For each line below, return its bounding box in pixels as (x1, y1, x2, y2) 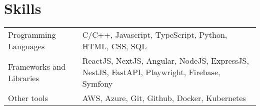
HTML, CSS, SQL (82, 40, 147, 52)
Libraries (8, 72, 39, 84)
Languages (8, 40, 45, 52)
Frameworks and (8, 60, 66, 72)
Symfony (82, 78, 113, 90)
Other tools (8, 92, 48, 104)
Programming (8, 29, 56, 41)
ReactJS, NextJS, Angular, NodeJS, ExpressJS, (82, 55, 249, 67)
